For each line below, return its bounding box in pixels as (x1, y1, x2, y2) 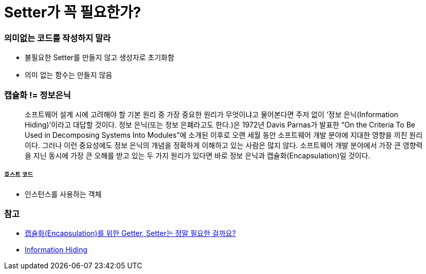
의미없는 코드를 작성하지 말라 (4, 32, 111, 43)
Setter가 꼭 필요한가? (4, 4, 141, 21)
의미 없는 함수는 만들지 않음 (25, 70, 113, 80)
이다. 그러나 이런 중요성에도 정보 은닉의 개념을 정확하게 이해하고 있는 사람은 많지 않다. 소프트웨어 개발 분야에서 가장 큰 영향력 (25, 140, 423, 150)
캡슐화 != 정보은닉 (4, 89, 71, 100)
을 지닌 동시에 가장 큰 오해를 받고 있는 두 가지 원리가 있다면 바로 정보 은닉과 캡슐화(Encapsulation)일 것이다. (25, 151, 371, 160)
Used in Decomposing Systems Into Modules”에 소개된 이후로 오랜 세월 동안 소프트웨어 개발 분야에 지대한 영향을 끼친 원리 (25, 130, 423, 139)
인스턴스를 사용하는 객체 (25, 189, 102, 198)
